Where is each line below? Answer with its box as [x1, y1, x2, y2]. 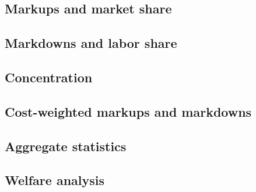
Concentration [5, 68, 93, 86]
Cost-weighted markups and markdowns [5, 102, 252, 120]
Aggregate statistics [5, 137, 127, 155]
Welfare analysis [5, 171, 105, 189]
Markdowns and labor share [5, 34, 177, 52]
